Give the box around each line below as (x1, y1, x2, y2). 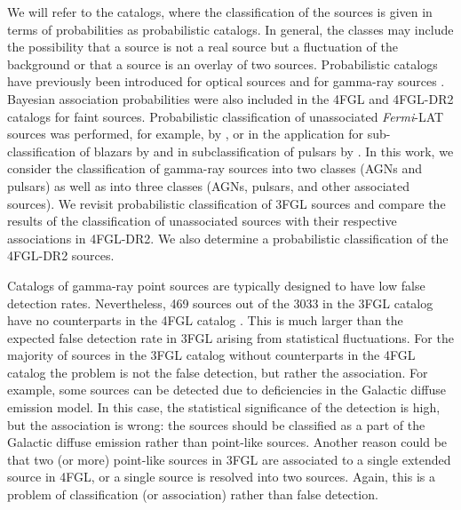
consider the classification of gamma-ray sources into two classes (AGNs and (7, 159, 423, 178)
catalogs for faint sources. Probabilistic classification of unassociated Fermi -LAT (7, 107, 444, 125)
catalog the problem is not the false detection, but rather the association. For (7, 363, 428, 381)
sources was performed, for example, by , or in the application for (7, 124, 364, 143)
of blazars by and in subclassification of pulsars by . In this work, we (79, 141, 454, 160)
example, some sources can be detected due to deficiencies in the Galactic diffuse (7, 380, 446, 399)
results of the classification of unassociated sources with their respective (7, 211, 397, 230)
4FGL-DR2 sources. (7, 246, 115, 265)
